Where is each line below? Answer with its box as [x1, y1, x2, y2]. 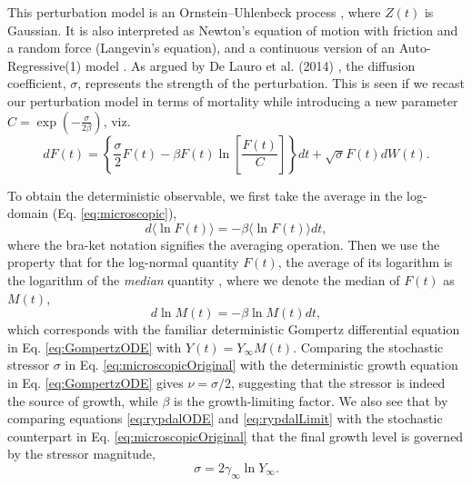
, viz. [103, 111, 131, 130]
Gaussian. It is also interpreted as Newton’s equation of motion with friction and [7, 20, 458, 39]
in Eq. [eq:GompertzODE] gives [7, 372, 184, 392]
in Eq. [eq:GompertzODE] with [7, 337, 182, 356]
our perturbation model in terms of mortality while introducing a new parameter [7, 91, 458, 110]
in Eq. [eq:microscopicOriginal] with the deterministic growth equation [65, 355, 458, 374]
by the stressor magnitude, [7, 444, 156, 463]
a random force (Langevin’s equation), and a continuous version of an [7, 38, 396, 57]
